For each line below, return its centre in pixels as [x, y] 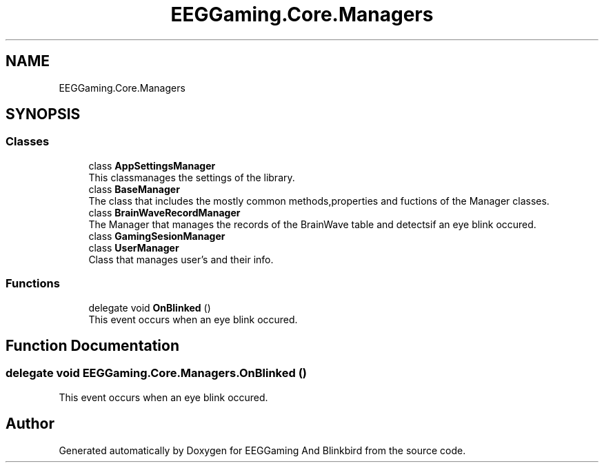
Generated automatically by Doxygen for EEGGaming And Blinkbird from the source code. [262, 450]
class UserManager [134, 247]
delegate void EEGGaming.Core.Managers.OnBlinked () [156, 373]
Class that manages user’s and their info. [181, 259]
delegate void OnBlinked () [150, 307]
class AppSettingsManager [152, 165]
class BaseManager [134, 189]
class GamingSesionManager [157, 236]
